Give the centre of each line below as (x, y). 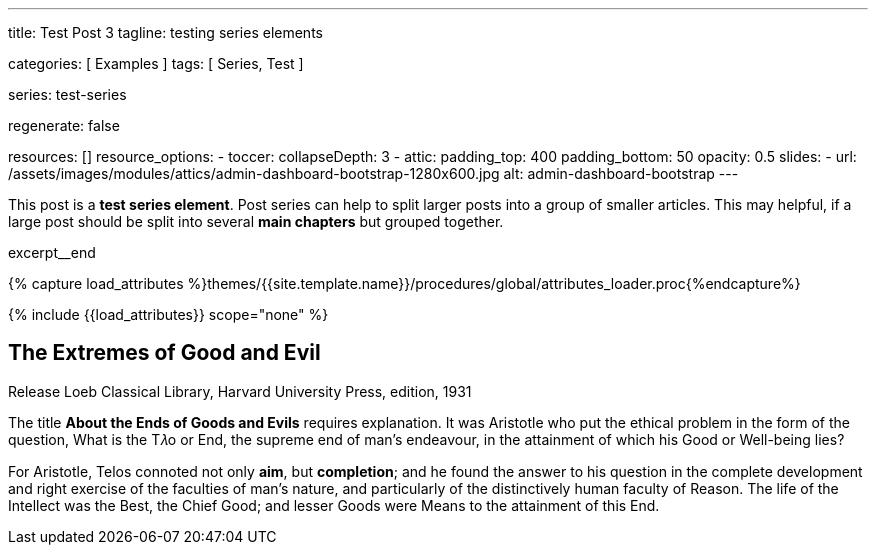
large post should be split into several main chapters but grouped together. (256, 221)
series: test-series (67, 94)
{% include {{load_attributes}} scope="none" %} (168, 314)
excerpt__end (52, 252)
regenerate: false (64, 125)
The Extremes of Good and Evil (164, 353)
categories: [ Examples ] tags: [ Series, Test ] (156, 63)
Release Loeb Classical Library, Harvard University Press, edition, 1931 (240, 391)
